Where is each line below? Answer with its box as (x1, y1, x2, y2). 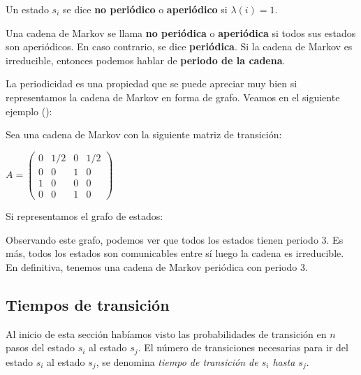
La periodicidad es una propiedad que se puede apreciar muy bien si (6, 76, 297, 91)
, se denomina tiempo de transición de (96, 354, 258, 369)
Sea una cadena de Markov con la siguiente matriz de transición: (6, 127, 282, 142)
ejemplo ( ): (6, 103, 52, 118)
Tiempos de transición (6, 293, 170, 315)
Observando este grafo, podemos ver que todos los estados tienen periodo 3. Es (6, 232, 344, 247)
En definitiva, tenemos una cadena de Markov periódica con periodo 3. (6, 259, 308, 274)
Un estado (6, 2, 49, 16)
